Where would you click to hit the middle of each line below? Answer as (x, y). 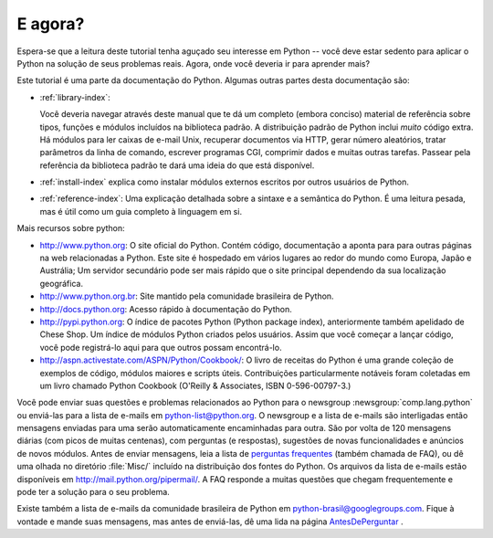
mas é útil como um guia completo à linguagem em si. (141, 211)
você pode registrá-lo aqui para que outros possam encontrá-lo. (161, 347)
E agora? (51, 24)
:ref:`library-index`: (75, 97)
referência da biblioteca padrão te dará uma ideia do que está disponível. (177, 165)
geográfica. (62, 283)
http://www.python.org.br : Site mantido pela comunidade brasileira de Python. (187, 296)
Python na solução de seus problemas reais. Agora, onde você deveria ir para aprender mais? (193, 63)
